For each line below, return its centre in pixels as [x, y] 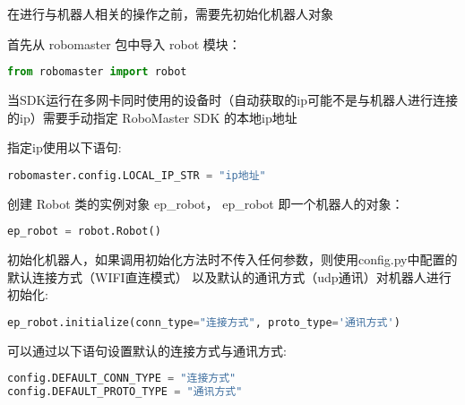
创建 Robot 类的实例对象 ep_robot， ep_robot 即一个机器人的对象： [206, 203]
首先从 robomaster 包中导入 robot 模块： [124, 43]
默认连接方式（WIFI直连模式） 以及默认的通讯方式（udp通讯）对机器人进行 [229, 276]
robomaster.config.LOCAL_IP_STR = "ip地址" [137, 175]
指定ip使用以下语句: [65, 147]
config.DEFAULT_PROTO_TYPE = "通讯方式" [125, 392]
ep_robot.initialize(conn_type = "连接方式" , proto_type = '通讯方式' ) [204, 322]
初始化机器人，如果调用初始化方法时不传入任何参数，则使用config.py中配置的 [232, 259]
